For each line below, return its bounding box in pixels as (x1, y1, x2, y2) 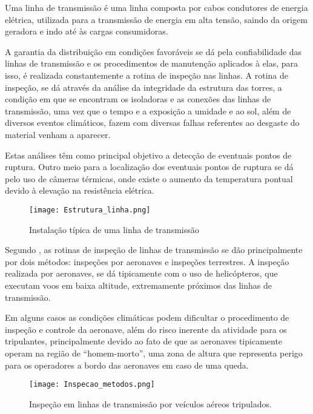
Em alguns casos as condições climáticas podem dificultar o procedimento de (5, 311, 289, 324)
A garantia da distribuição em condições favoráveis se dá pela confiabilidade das (5, 45, 302, 57)
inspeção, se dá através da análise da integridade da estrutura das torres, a (5, 80, 282, 93)
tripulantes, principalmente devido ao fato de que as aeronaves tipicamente (5, 335, 283, 347)
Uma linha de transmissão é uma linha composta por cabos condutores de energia (5, 1, 308, 13)
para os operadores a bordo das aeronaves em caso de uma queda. (5, 358, 249, 371)
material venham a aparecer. (5, 128, 111, 140)
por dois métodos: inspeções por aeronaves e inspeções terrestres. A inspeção (5, 255, 289, 268)
